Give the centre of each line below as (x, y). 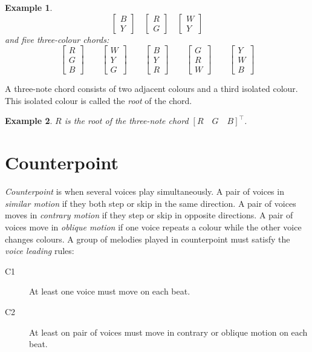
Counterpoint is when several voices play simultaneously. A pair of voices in (145, 191)
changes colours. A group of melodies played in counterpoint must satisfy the (148, 239)
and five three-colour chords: (57, 39)
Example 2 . (29, 121)
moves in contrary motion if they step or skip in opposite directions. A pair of (149, 215)
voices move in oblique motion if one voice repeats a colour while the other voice (153, 227)
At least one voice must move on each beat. (110, 291)
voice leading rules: (40, 251)
